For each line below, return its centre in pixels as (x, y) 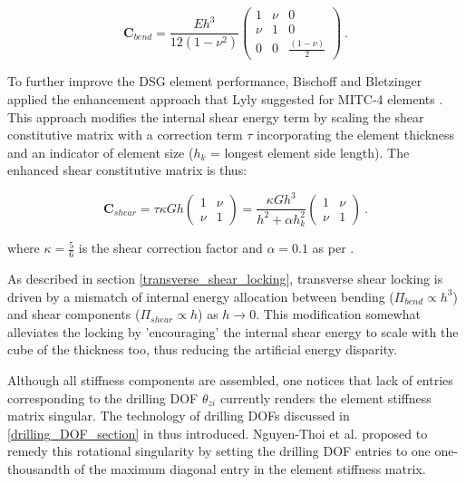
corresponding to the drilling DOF (103, 397)
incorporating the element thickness (356, 135)
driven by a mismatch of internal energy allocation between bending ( (201, 296)
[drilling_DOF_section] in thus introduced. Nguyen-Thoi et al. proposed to (218, 433)
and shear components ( (74, 314)
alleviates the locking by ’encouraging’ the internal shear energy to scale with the (233, 331)
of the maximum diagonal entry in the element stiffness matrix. (250, 469)
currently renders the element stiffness (325, 397)
